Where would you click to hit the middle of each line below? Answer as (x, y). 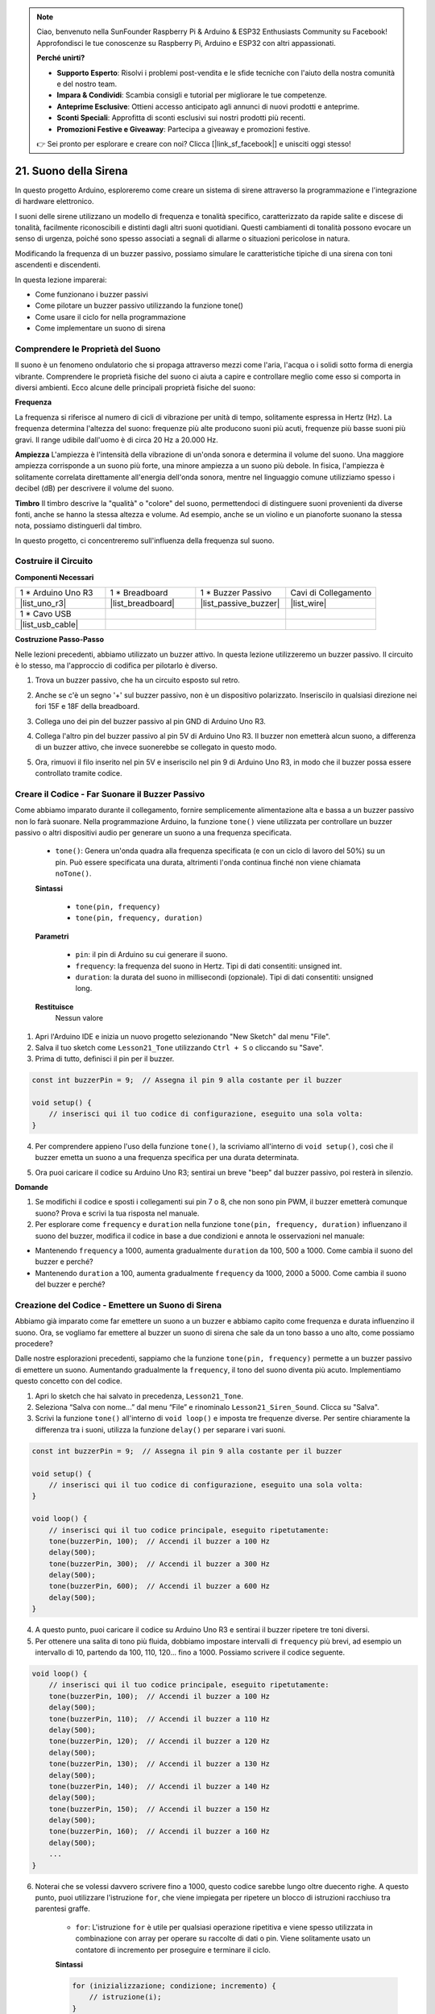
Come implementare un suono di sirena (100, 328)
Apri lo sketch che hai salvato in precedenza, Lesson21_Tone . (139, 1396)
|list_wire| (309, 603)
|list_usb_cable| (49, 624)
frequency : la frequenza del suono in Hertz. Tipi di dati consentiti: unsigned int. (209, 966)
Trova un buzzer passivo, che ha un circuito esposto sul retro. (138, 680)
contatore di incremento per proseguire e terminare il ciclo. (173, 1950)
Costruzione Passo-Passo (60, 640)
